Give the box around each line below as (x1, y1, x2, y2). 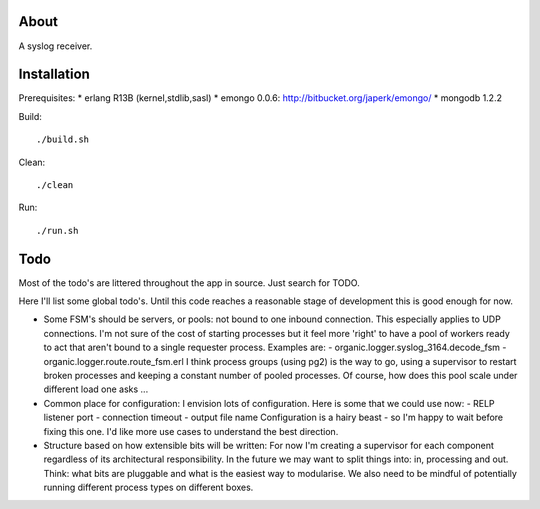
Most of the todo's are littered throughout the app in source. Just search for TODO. (18, 276, 360, 289)
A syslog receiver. (18, 40, 93, 52)
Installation (18, 66, 90, 83)
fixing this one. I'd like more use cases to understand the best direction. (43, 425, 339, 437)
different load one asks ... (43, 383, 149, 395)
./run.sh (36, 225, 79, 236)
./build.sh (36, 134, 90, 145)
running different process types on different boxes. (43, 481, 254, 494)
